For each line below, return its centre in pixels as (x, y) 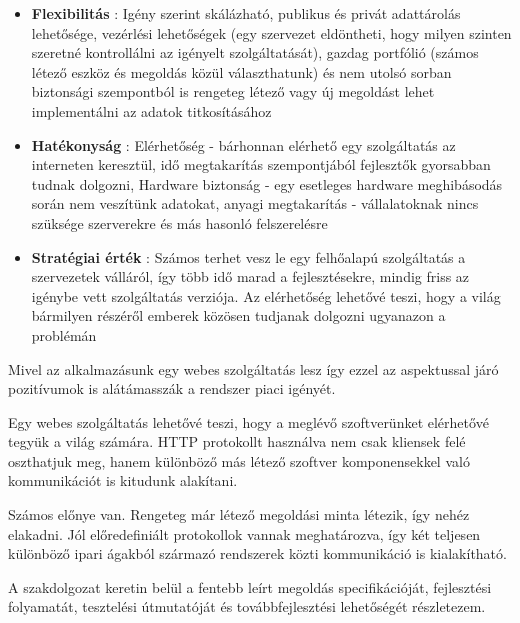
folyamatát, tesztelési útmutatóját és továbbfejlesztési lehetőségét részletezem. (247, 606)
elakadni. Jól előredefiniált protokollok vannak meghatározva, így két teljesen (244, 533)
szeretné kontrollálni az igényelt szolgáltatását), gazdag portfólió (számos (255, 52)
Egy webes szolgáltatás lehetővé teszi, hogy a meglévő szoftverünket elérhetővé (248, 421)
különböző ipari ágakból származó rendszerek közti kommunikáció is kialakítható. (257, 553)
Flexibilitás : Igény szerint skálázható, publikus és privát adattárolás (246, 13)
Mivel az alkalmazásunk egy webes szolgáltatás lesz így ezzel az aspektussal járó (253, 368)
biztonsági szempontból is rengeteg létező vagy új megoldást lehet (233, 91)
